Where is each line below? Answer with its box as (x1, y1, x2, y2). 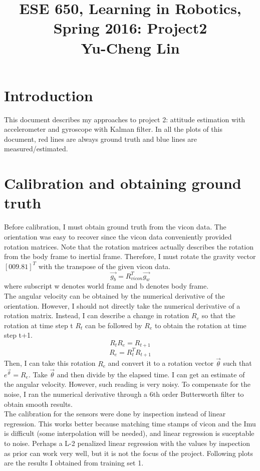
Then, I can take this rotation (4, 358, 96, 368)
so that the (201, 310, 235, 321)
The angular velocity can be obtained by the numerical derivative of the (4, 290, 225, 301)
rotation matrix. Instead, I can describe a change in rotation (4, 310, 189, 321)
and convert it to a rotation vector (108, 358, 214, 368)
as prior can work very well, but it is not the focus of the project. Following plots (4, 447, 253, 458)
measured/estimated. (4, 143, 68, 154)
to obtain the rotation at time (154, 320, 246, 330)
